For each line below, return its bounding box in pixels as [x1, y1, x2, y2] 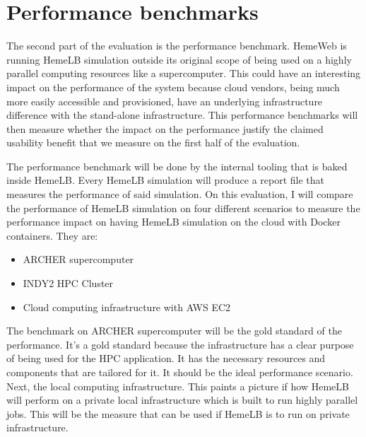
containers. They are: [6, 228, 98, 243]
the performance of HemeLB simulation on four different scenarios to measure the [6, 200, 360, 215]
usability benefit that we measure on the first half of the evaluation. [6, 135, 300, 150]
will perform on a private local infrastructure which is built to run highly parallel [6, 392, 358, 407]
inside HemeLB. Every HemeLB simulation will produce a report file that [6, 173, 325, 187]
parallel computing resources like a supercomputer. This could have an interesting [6, 66, 361, 81]
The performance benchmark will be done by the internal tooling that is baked [6, 158, 348, 173]
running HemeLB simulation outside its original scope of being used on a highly [6, 52, 352, 66]
